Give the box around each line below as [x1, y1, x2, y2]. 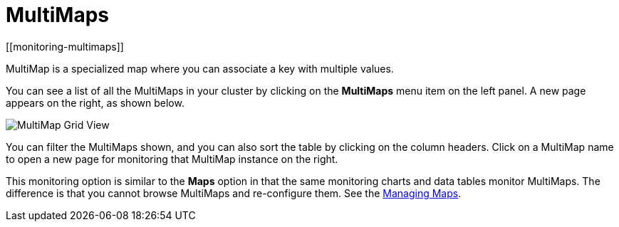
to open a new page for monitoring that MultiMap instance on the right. [6, 152, 338, 165]
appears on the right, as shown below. [6, 96, 184, 109]
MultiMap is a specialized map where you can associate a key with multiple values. [6, 62, 394, 75]
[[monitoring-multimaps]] [6, 40, 124, 53]
